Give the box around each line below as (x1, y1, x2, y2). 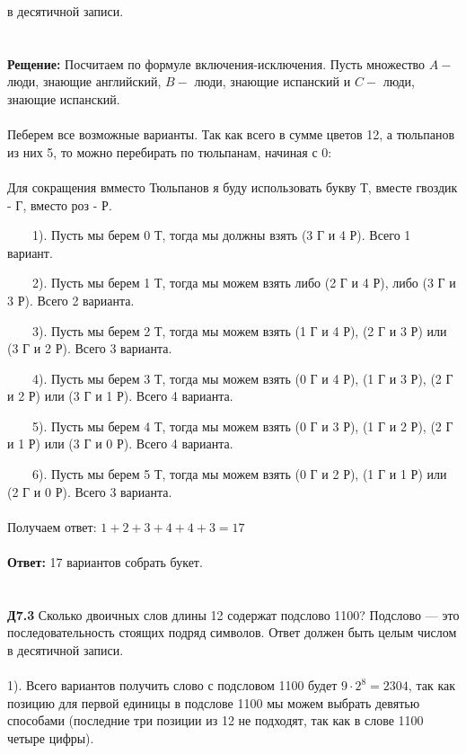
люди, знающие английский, (7, 72, 162, 91)
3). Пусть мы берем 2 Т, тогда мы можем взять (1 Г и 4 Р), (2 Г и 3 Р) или (31, 321, 447, 340)
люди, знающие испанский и (194, 72, 351, 91)
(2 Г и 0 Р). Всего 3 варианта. (7, 482, 172, 501)
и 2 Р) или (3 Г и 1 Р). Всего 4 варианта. (7, 386, 233, 405)
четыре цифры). (7, 728, 94, 747)
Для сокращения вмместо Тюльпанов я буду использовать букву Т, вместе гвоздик (7, 177, 458, 196)
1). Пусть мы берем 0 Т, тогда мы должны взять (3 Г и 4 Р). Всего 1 (31, 226, 411, 244)
